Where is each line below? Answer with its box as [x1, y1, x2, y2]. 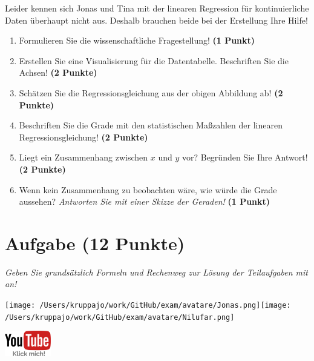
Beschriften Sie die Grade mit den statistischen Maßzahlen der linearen [19, 119, 283, 131]
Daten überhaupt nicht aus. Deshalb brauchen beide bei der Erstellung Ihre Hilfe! [5, 13, 308, 26]
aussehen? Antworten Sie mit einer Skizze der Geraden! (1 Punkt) [19, 195, 270, 208]
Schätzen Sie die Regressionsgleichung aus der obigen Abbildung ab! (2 [19, 86, 283, 99]
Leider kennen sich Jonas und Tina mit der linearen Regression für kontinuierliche [5, 2, 309, 14]
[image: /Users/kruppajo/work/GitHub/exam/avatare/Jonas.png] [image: [5, 301, 291, 310]
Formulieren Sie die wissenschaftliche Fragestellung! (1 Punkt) [19, 34, 255, 47]
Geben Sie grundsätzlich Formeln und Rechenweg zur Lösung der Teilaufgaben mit [5, 265, 308, 278]
